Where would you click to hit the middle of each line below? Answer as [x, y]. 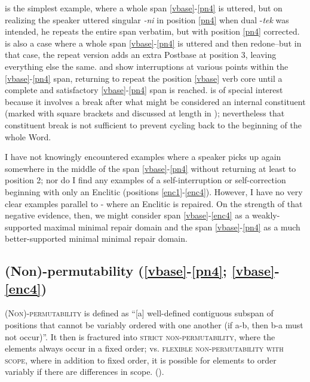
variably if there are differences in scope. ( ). [85, 372]
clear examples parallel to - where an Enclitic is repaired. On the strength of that [154, 203]
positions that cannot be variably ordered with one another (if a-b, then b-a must [154, 325]
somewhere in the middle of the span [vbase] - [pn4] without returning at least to [151, 168]
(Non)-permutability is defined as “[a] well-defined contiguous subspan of [139, 313]
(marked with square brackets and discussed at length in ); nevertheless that [145, 113]
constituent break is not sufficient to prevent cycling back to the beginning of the [153, 124]
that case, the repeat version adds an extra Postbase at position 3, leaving [141, 55]
